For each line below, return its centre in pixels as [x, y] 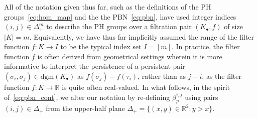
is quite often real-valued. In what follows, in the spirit [146, 87]
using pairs [202, 97]
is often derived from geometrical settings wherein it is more [130, 56]
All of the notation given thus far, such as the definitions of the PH [108, 7]
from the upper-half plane [85, 108]
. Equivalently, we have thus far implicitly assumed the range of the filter [142, 36]
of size [233, 26]
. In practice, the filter [206, 46]
